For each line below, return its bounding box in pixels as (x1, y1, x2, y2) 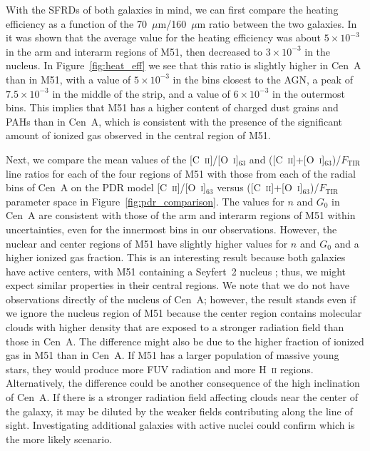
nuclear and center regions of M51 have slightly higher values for (6, 235, 288, 250)
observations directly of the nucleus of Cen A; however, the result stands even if (6, 291, 356, 306)
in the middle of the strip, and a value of (52, 86, 230, 101)
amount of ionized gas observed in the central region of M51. (6, 128, 271, 143)
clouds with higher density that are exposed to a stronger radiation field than (6, 320, 344, 335)
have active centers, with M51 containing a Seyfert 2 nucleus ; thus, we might (6, 263, 346, 278)
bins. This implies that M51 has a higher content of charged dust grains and (6, 100, 339, 115)
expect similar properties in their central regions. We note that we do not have (6, 278, 349, 293)
